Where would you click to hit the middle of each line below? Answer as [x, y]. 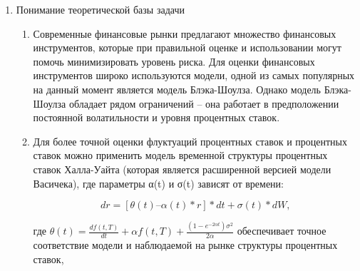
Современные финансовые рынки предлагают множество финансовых [185, 33]
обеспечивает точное [282, 231]
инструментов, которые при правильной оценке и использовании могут [187, 47]
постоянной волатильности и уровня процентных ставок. [156, 117]
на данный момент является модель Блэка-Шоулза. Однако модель [177, 89]
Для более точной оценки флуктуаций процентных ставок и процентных [190, 141]
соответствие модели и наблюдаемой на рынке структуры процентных [185, 245]
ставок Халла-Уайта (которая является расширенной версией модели [182, 169]
